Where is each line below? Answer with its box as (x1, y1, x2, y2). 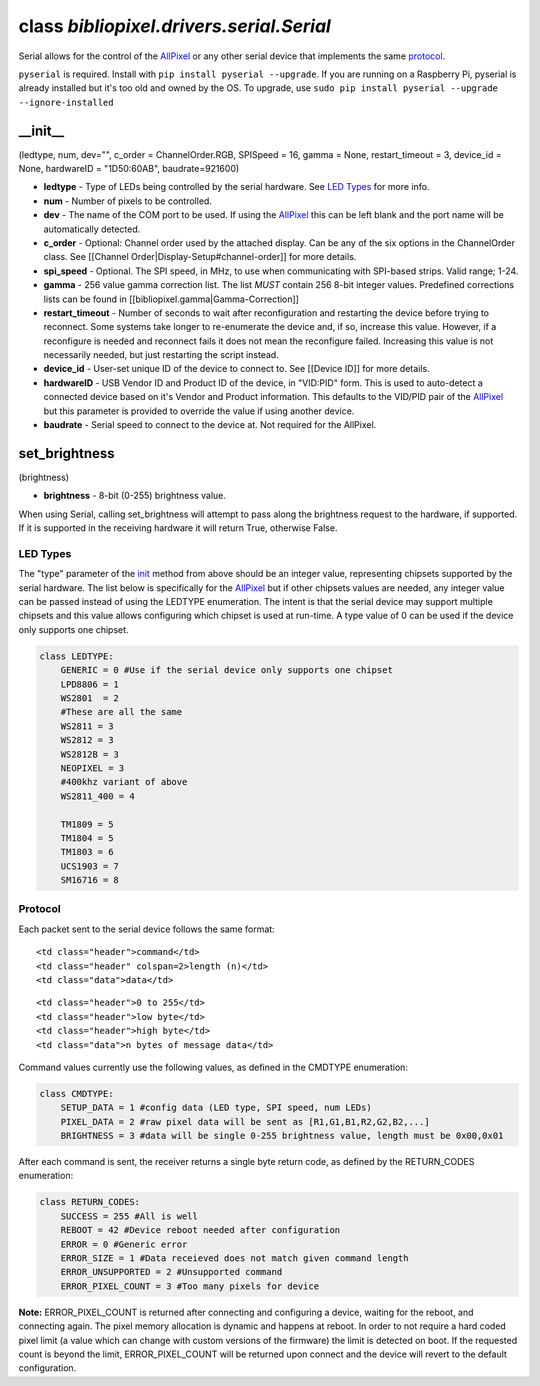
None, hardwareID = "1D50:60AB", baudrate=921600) (18, 163, 240, 175)
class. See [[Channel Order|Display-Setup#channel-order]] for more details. (43, 251, 357, 263)
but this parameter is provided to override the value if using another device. (43, 405, 355, 417)
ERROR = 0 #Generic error (60, 1238, 188, 1250)
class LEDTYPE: (39, 650, 114, 662)
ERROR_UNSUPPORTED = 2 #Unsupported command (60, 1266, 283, 1278)
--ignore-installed (18, 96, 114, 108)
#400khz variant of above (60, 776, 188, 788)
